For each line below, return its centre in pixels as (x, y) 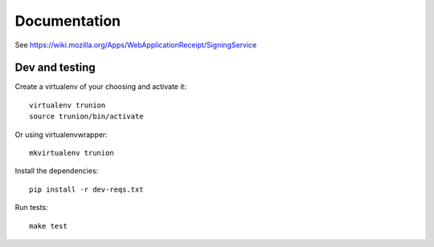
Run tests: (31, 208)
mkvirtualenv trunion (72, 153)
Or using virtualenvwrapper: (61, 134)
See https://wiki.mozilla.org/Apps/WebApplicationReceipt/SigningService (136, 45)
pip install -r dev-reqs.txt (86, 189)
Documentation (68, 21)
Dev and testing (55, 68)
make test (48, 226)
